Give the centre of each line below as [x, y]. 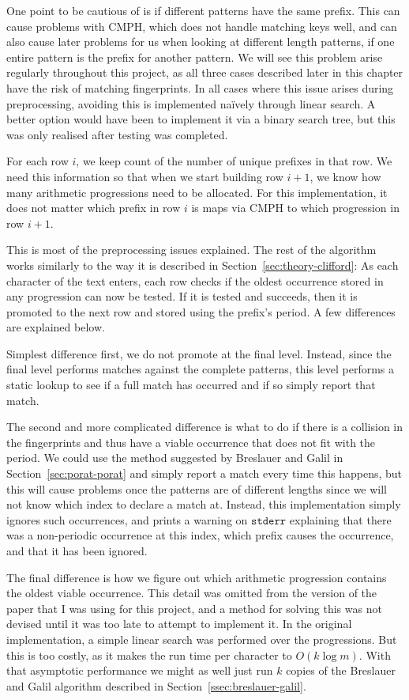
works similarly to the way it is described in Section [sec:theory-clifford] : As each [203, 265]
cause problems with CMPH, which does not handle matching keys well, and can [202, 26]
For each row [38, 161]
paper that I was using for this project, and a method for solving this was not [194, 608]
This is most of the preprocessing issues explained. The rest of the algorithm [191, 250]
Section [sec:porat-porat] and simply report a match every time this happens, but [204, 473]
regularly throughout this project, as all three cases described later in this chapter [205, 72]
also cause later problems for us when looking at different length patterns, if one [201, 42]
